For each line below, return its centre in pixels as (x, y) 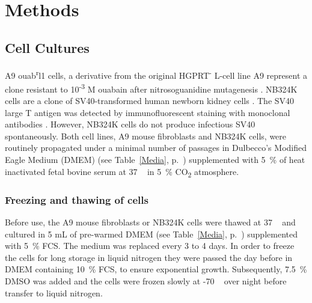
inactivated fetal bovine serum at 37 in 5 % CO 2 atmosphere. (122, 172)
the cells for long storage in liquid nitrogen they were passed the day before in (149, 257)
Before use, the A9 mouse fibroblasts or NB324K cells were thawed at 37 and (150, 222)
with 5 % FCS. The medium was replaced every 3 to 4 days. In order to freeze (150, 246)
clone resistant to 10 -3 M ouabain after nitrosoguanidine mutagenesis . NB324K (151, 88)
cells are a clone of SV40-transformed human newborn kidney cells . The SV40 (150, 101)
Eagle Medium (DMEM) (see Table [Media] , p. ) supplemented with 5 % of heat (155, 160)
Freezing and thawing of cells (77, 199)
